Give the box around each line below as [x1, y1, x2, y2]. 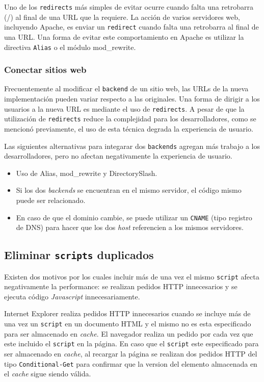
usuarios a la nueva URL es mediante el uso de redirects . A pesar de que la [4, 103, 245, 114]
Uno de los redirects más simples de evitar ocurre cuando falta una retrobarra [4, 2, 253, 12]
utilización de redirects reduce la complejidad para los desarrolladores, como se [4, 113, 256, 124]
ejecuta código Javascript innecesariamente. [4, 291, 140, 301]
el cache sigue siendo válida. [4, 368, 91, 379]
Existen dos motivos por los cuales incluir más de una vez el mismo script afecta [4, 271, 259, 282]
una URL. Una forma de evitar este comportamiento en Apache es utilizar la [4, 31, 244, 42]
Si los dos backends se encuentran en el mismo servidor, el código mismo [16, 185, 242, 195]
